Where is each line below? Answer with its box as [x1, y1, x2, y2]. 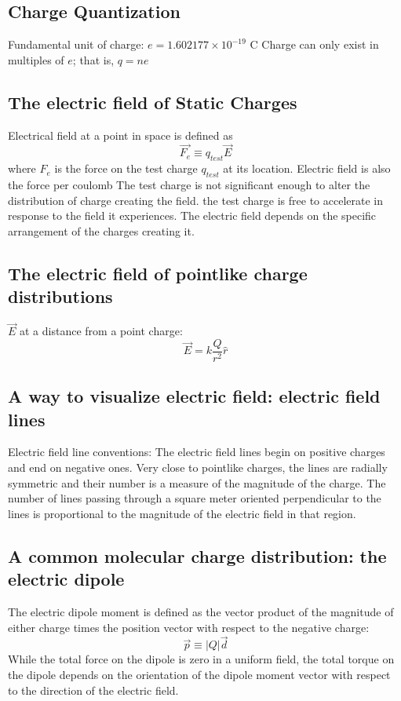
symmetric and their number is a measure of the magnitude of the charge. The [8, 474, 386, 491]
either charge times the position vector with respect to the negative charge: [8, 619, 370, 635]
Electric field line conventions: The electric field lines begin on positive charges [8, 444, 385, 460]
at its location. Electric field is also [223, 160, 391, 177]
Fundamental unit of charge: [8, 36, 144, 53]
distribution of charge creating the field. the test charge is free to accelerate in [8, 192, 383, 208]
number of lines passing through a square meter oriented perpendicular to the [8, 490, 381, 506]
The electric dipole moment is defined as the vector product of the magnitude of [8, 604, 394, 619]
